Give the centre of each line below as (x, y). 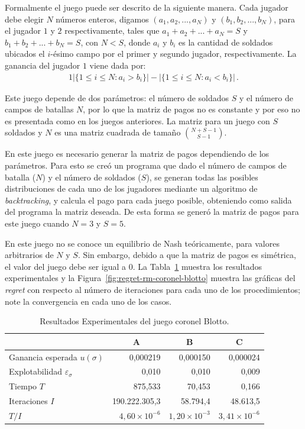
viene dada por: (118, 65)
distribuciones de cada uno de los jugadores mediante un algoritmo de (131, 188)
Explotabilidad (36, 371)
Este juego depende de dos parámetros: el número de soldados (117, 97)
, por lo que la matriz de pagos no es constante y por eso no (192, 109)
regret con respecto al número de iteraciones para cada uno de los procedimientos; (153, 289)
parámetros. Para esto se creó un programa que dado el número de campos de (146, 165)
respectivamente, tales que (112, 30)
